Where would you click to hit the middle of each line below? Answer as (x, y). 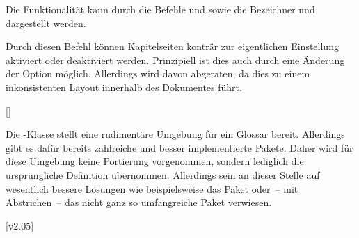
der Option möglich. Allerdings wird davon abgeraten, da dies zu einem (158, 73)
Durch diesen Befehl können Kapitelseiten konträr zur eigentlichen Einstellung (172, 46)
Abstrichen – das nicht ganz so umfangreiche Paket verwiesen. (139, 202)
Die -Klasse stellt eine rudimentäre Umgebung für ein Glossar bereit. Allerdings (175, 134)
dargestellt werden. (46, 23)
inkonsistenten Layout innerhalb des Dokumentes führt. (124, 87)
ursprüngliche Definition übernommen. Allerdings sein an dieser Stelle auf (163, 174)
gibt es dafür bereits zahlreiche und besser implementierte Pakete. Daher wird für (179, 147)
